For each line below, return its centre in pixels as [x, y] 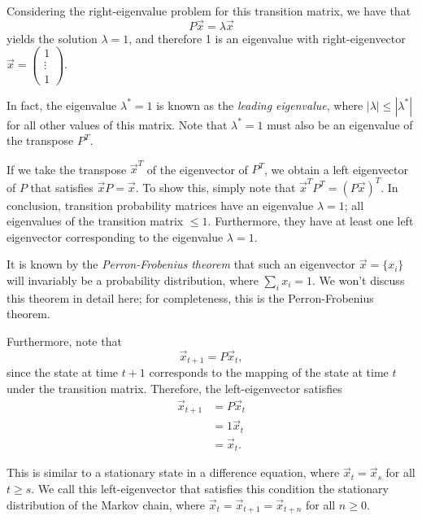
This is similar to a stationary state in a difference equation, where [173, 472]
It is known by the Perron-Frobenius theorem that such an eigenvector [181, 264]
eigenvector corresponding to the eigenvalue [115, 236]
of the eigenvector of [197, 169]
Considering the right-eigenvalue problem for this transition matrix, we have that [209, 11]
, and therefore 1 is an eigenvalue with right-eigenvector [267, 38]
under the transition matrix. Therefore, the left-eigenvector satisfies [174, 388]
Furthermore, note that [64, 341]
